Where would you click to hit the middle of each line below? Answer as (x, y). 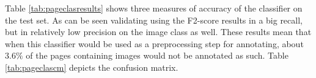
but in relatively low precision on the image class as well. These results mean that (158, 32)
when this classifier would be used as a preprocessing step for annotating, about (154, 43)
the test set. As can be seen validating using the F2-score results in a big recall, (154, 20)
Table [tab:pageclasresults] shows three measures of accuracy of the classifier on (154, 8)
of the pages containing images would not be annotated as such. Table (157, 55)
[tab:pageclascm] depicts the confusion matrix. (92, 67)
